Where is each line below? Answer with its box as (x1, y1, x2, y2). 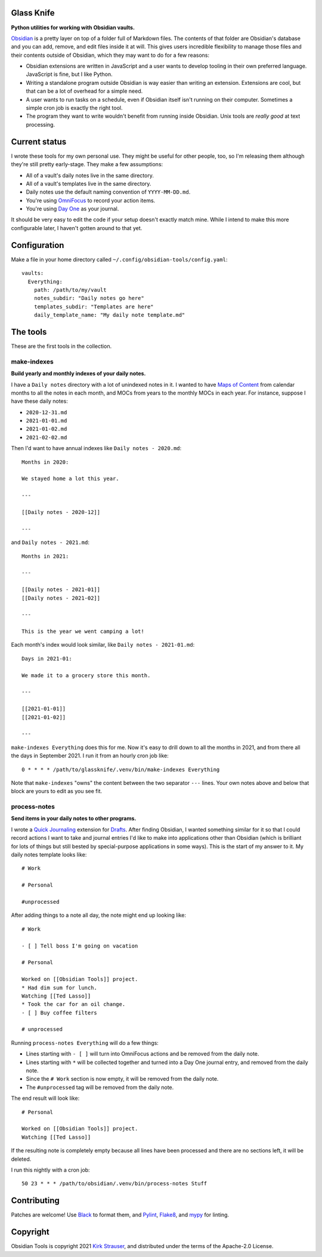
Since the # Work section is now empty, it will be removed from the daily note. (26, 1075, 219, 1082)
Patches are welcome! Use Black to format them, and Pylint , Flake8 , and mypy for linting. (11, 1211, 230, 1219)
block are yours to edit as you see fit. (11, 788, 103, 795)
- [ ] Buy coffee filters (21, 1009, 98, 1016)
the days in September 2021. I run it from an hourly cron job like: (11, 752, 169, 759)
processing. (26, 121, 55, 128)
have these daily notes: (11, 397, 68, 405)
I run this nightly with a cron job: (11, 1166, 90, 1173)
